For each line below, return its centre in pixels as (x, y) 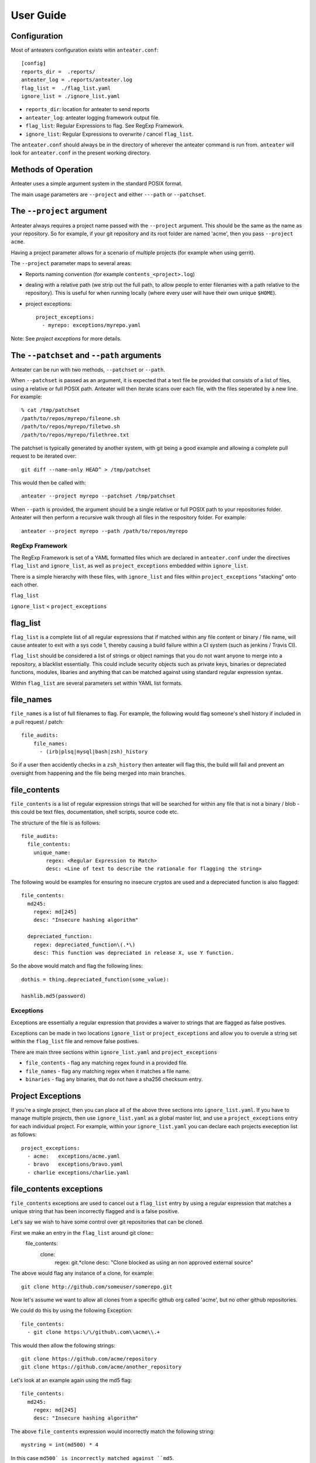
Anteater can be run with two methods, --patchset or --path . (88, 369)
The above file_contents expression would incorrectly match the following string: (113, 1431)
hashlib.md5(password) (54, 996)
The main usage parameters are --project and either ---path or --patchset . (108, 194)
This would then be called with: (48, 483)
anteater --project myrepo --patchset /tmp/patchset (98, 496)
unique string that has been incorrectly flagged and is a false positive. (95, 1211)
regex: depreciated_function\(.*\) (84, 945)
